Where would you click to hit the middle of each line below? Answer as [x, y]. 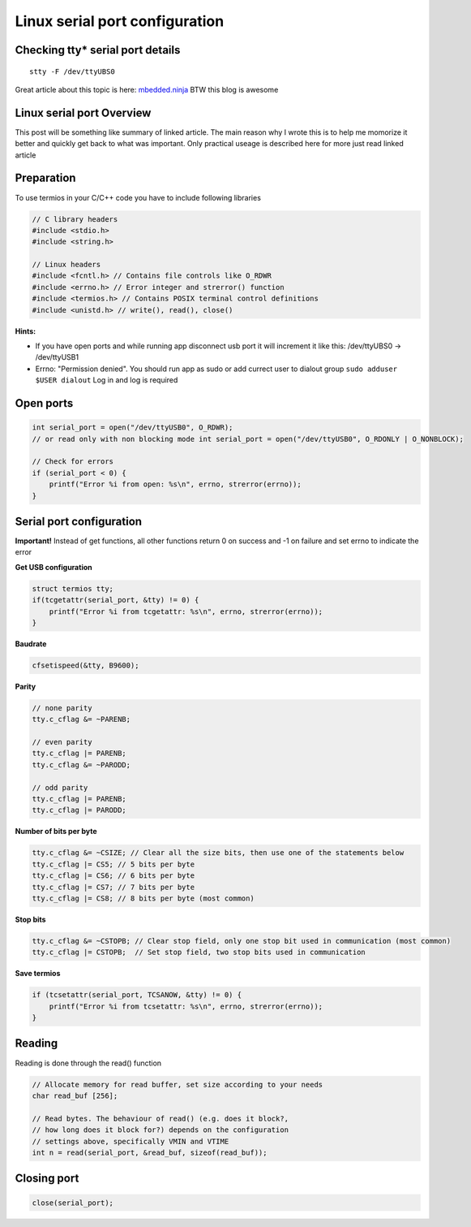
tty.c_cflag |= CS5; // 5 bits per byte [113, 864]
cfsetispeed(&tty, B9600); [86, 665]
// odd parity [60, 787]
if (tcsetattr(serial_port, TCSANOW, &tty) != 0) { [137, 995]
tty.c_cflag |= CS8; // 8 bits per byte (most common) [143, 898]
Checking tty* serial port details [98, 50]
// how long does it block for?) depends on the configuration [161, 1130]
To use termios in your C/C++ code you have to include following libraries [138, 197]
